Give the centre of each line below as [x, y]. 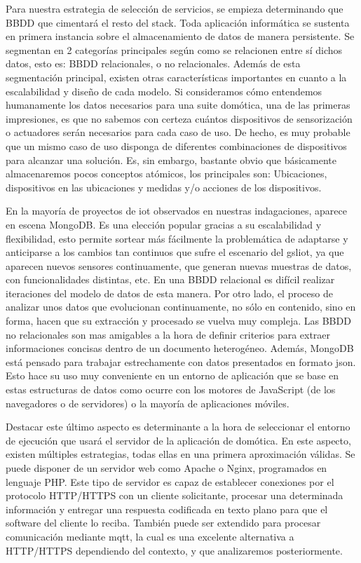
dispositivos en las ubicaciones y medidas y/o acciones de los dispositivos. [164, 187]
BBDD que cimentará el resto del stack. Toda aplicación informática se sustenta [178, 22]
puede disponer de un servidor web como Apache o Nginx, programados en [166, 468]
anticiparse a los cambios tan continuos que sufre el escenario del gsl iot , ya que [175, 252]
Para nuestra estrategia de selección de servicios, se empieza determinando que [175, 8]
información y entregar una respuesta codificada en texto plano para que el [167, 509]
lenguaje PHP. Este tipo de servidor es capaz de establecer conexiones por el [170, 481]
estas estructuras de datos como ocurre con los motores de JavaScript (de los [171, 389]
